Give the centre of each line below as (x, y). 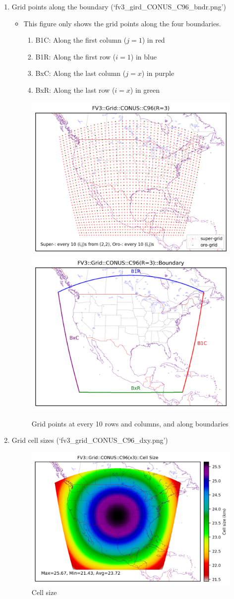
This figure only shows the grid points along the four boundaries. (122, 23)
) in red (153, 40)
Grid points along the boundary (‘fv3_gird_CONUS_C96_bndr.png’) (119, 6)
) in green (145, 90)
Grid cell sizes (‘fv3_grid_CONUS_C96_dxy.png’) (90, 440)
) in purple (158, 73)
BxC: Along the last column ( (81, 73)
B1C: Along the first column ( (81, 40)
